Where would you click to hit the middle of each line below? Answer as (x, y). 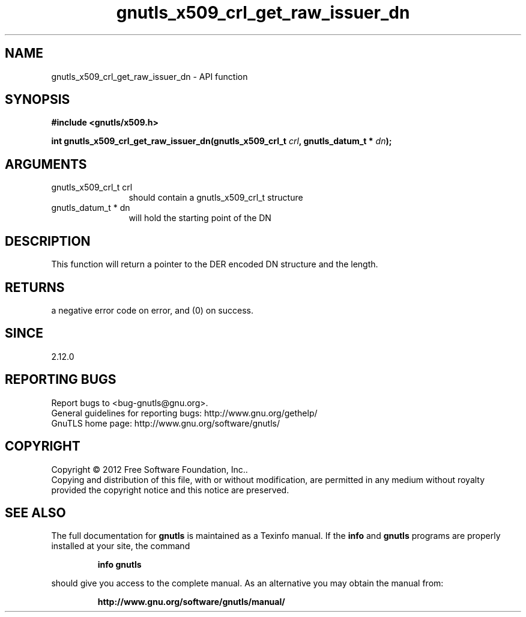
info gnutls (119, 565)
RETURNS (35, 287)
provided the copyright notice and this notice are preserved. (170, 490)
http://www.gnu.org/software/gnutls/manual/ (191, 602)
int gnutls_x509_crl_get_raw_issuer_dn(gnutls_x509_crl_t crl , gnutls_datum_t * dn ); (222, 141)
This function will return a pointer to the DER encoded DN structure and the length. (215, 264)
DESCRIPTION (48, 241)
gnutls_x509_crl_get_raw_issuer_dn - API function (150, 76)
